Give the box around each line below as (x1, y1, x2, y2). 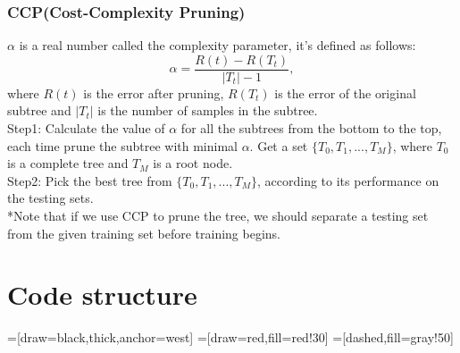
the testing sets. (7, 189, 94, 207)
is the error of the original (274, 83, 416, 102)
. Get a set (249, 136, 308, 155)
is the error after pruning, (83, 83, 224, 102)
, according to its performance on (257, 171, 439, 189)
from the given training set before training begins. (7, 223, 281, 242)
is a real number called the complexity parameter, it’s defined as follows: (19, 36, 416, 55)
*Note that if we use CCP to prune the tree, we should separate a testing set (7, 206, 429, 225)
